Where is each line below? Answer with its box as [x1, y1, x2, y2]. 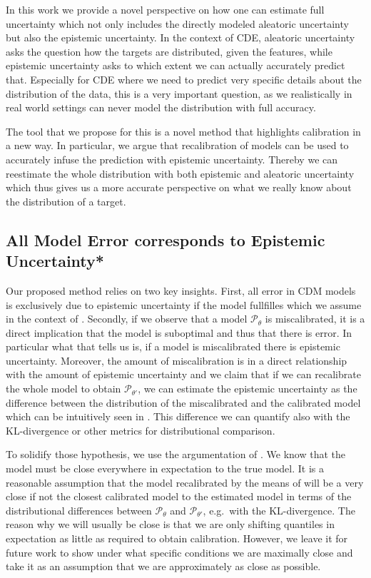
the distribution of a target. [6, 193, 126, 208]
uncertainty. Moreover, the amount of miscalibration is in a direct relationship [6, 353, 347, 367]
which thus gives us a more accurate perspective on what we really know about [6, 180, 352, 195]
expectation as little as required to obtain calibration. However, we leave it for [6, 531, 348, 545]
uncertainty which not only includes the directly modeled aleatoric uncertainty [6, 16, 349, 31]
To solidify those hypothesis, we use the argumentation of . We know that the [6, 447, 346, 462]
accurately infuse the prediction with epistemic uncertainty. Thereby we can [6, 151, 338, 166]
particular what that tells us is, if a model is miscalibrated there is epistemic [6, 339, 340, 354]
